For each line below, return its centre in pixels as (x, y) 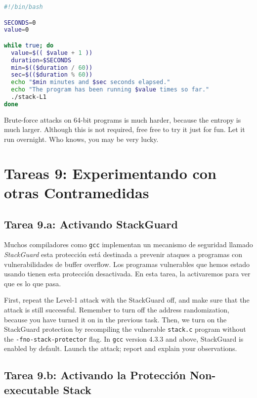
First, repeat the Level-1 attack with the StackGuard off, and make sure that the (127, 300)
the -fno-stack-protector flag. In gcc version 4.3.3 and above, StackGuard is (124, 338)
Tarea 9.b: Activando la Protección (95, 375)
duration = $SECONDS (41, 60)
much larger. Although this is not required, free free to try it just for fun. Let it (125, 129)
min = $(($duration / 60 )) (52, 67)
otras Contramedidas (77, 192)
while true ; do (29, 45)
